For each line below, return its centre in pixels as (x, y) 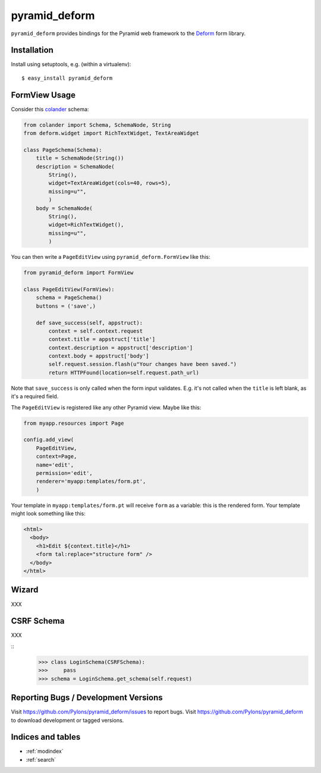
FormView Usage (43, 95)
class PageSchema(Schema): (63, 150)
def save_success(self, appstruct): (89, 323)
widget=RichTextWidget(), (86, 225)
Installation (32, 50)
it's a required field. (35, 396)
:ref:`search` (41, 759)
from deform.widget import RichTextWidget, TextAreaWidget (111, 133)
